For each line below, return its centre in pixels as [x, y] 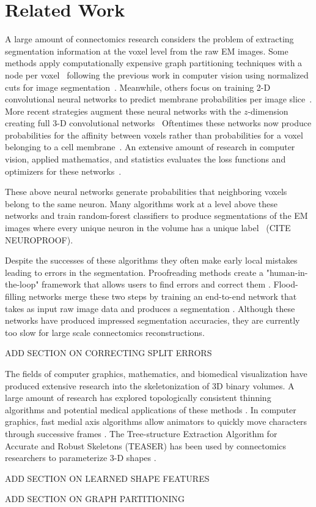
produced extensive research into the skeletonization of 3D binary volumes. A [150, 385]
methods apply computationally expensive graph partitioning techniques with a [154, 63]
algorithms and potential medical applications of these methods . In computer [151, 409]
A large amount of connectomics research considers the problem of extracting [149, 39]
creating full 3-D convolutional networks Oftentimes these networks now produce [158, 123]
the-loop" [22, 284]
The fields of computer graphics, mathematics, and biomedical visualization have [156, 373]
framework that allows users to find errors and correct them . [156, 284]
